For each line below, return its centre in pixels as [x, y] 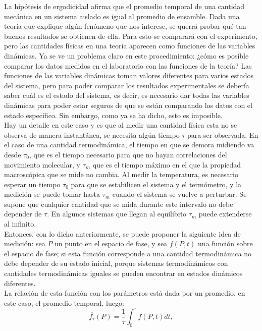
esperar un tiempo [32, 184]
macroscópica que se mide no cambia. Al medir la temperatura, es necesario [121, 174]
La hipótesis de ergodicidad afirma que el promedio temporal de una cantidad [124, 6]
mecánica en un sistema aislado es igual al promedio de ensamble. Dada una [122, 16]
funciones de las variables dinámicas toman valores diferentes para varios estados [129, 75]
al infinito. [20, 224]
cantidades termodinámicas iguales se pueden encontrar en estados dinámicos [123, 273]
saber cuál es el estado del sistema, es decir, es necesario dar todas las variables [127, 95]
